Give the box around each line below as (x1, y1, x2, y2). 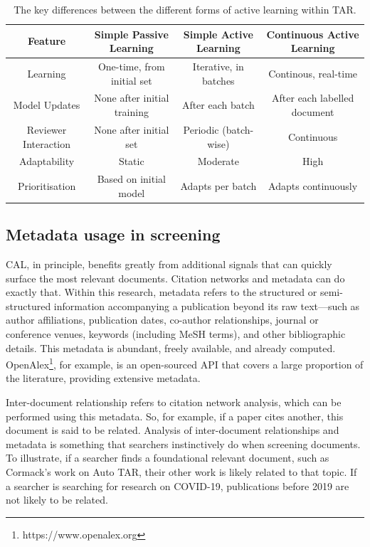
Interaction (23, 136, 71, 151)
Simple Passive (94, 26, 169, 41)
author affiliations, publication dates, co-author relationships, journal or (6, 312, 319, 327)
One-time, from (97, 59, 165, 74)
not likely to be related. (6, 492, 108, 507)
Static (118, 154, 144, 169)
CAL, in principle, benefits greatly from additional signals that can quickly (6, 257, 332, 272)
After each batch (181, 97, 255, 112)
